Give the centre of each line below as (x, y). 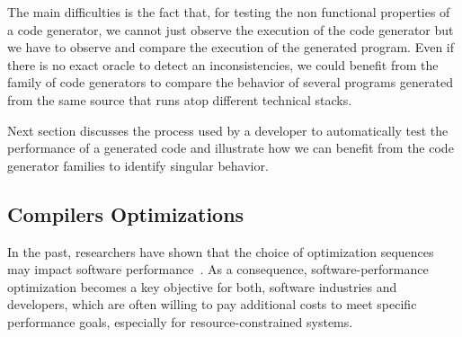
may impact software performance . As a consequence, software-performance (218, 269)
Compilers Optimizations (126, 213)
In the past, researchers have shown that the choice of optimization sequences (221, 251)
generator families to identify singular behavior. (138, 165)
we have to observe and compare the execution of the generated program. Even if (231, 47)
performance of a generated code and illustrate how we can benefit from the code (231, 148)
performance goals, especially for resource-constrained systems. (180, 321)
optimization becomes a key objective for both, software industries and (202, 286)
